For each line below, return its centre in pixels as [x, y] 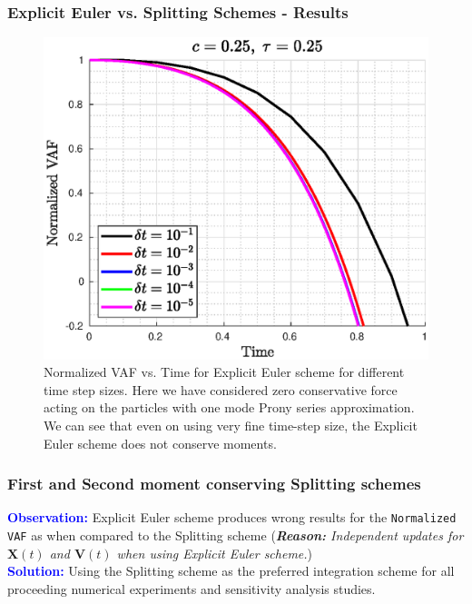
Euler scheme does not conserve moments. [160, 443]
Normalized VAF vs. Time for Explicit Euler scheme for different [224, 372]
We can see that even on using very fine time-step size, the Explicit [231, 426]
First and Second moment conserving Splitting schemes [214, 484]
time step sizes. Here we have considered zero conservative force [221, 389]
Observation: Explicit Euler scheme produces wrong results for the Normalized [232, 517]
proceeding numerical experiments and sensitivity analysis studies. [192, 588]
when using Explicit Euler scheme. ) [215, 553]
